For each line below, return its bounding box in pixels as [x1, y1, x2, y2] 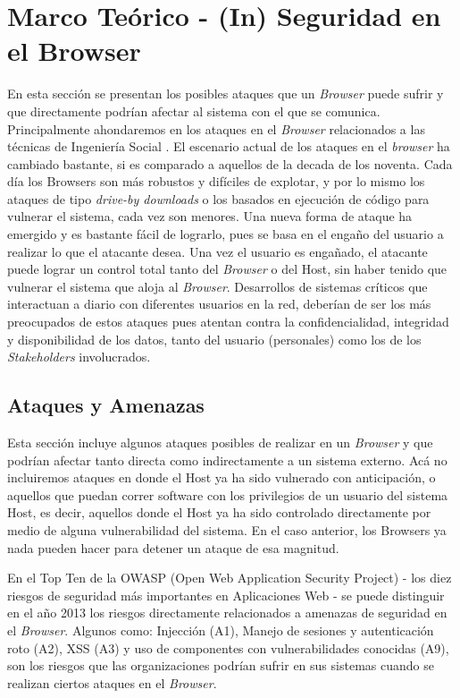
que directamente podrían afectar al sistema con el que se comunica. [7, 101, 381, 120]
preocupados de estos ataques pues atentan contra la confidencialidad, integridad [7, 312, 449, 331]
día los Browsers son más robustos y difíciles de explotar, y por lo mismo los [7, 172, 425, 191]
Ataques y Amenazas [7, 391, 205, 419]
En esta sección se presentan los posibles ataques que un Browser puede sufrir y [7, 84, 444, 103]
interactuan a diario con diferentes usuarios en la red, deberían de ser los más [7, 294, 431, 313]
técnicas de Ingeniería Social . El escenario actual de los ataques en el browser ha [7, 137, 450, 156]
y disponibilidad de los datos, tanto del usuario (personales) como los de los [7, 329, 422, 348]
